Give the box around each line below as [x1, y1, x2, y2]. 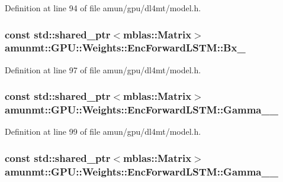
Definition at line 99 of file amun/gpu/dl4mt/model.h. [5, 125, 201, 138]
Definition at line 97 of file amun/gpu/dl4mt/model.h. [5, 63, 201, 76]
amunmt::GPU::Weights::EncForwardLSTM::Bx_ [5, 40, 246, 55]
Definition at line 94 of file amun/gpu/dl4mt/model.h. [5, 2, 201, 14]
